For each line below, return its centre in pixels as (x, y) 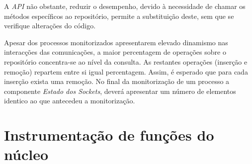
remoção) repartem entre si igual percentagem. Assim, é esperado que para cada (126, 71)
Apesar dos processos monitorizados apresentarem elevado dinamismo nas (116, 42)
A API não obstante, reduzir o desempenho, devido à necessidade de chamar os (125, 6)
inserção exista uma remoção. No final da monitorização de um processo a (117, 81)
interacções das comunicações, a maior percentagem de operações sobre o (115, 52)
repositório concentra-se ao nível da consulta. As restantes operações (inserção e (126, 61)
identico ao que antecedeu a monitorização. (70, 101)
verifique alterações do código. (50, 26)
